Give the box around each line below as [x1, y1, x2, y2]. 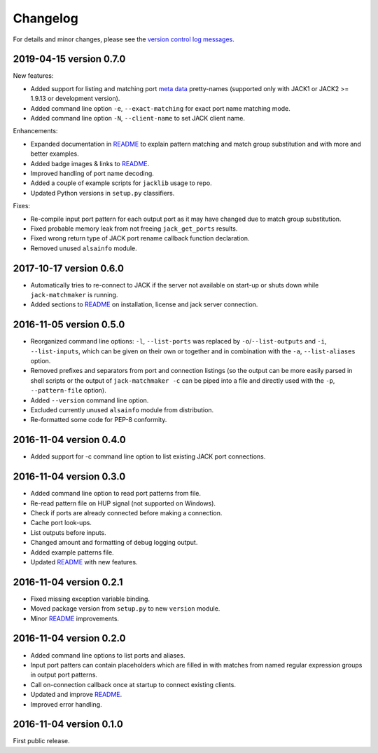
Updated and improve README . [30, 691, 122, 699]
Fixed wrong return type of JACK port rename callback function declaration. [30, 234, 250, 243]
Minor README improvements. [30, 614, 119, 623]
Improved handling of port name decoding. [30, 169, 154, 177]
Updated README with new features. [30, 557, 138, 566]
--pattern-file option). [30, 386, 106, 395]
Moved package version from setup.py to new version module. [30, 604, 220, 613]
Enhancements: [13, 127, 58, 135]
